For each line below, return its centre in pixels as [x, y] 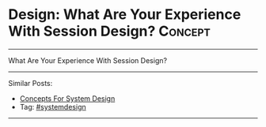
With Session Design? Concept [110, 31]
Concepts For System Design [67, 98]
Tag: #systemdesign [53, 106]
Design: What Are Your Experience [125, 15]
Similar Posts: [30, 83]
